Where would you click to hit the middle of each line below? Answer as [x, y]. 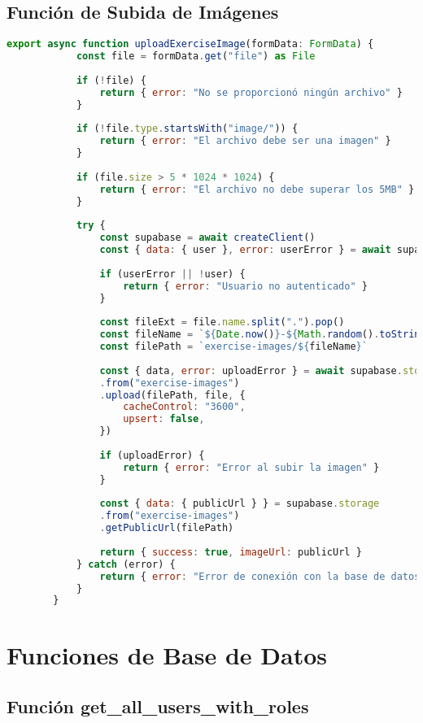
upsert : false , [164, 419]
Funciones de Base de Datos [167, 654]
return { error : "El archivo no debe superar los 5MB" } [257, 189]
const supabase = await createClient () [207, 238]
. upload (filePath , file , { [172, 395]
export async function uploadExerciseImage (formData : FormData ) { [190, 44]
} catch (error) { [126, 564]
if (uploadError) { [152, 455]
